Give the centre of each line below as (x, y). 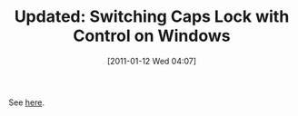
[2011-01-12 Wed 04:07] (152, 61)
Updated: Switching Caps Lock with (152, 17)
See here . (26, 102)
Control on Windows (152, 36)
